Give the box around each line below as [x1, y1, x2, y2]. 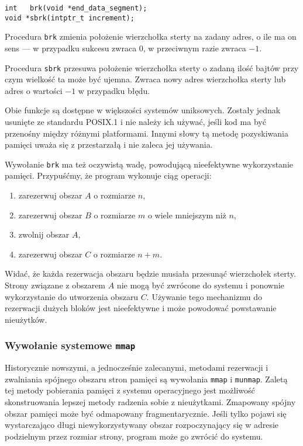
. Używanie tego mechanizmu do [146, 290, 262, 302]
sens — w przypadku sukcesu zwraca [5, 41, 137, 54]
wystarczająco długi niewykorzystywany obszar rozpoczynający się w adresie [5, 419, 279, 431]
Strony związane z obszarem [5, 279, 106, 291]
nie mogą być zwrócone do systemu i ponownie [116, 279, 284, 291]
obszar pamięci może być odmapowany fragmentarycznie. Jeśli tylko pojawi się [5, 407, 287, 419]
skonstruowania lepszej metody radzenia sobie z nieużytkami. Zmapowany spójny [5, 396, 296, 407]
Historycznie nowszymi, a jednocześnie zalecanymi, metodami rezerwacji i [5, 361, 268, 374]
